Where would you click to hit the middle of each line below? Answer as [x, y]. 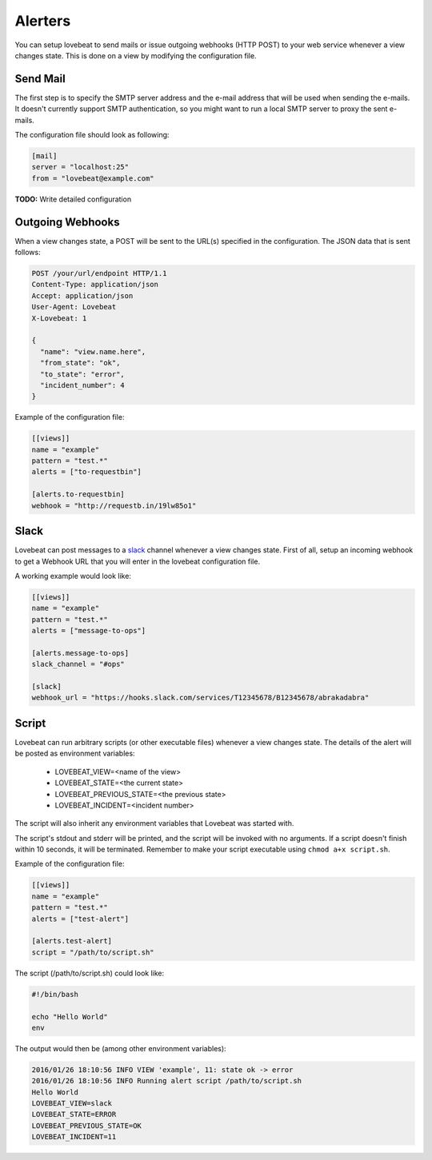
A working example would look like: [73, 576]
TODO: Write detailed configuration [73, 199]
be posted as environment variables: [75, 753]
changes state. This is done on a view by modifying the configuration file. [136, 55]
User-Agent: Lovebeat [74, 307]
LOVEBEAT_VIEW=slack [72, 1104]
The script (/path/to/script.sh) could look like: [89, 973]
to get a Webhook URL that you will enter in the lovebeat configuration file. [137, 561]
